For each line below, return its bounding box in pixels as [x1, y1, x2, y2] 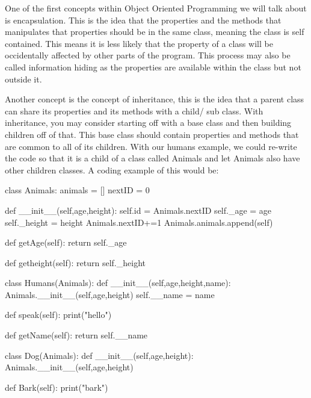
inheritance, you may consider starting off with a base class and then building [5, 116, 292, 129]
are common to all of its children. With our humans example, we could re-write [5, 140, 297, 152]
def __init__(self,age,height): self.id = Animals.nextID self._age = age [5, 204, 272, 216]
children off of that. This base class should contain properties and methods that [5, 128, 299, 140]
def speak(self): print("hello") [5, 308, 112, 321]
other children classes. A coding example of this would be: [5, 163, 219, 176]
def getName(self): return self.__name [5, 329, 148, 341]
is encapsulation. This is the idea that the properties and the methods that [5, 13, 282, 26]
